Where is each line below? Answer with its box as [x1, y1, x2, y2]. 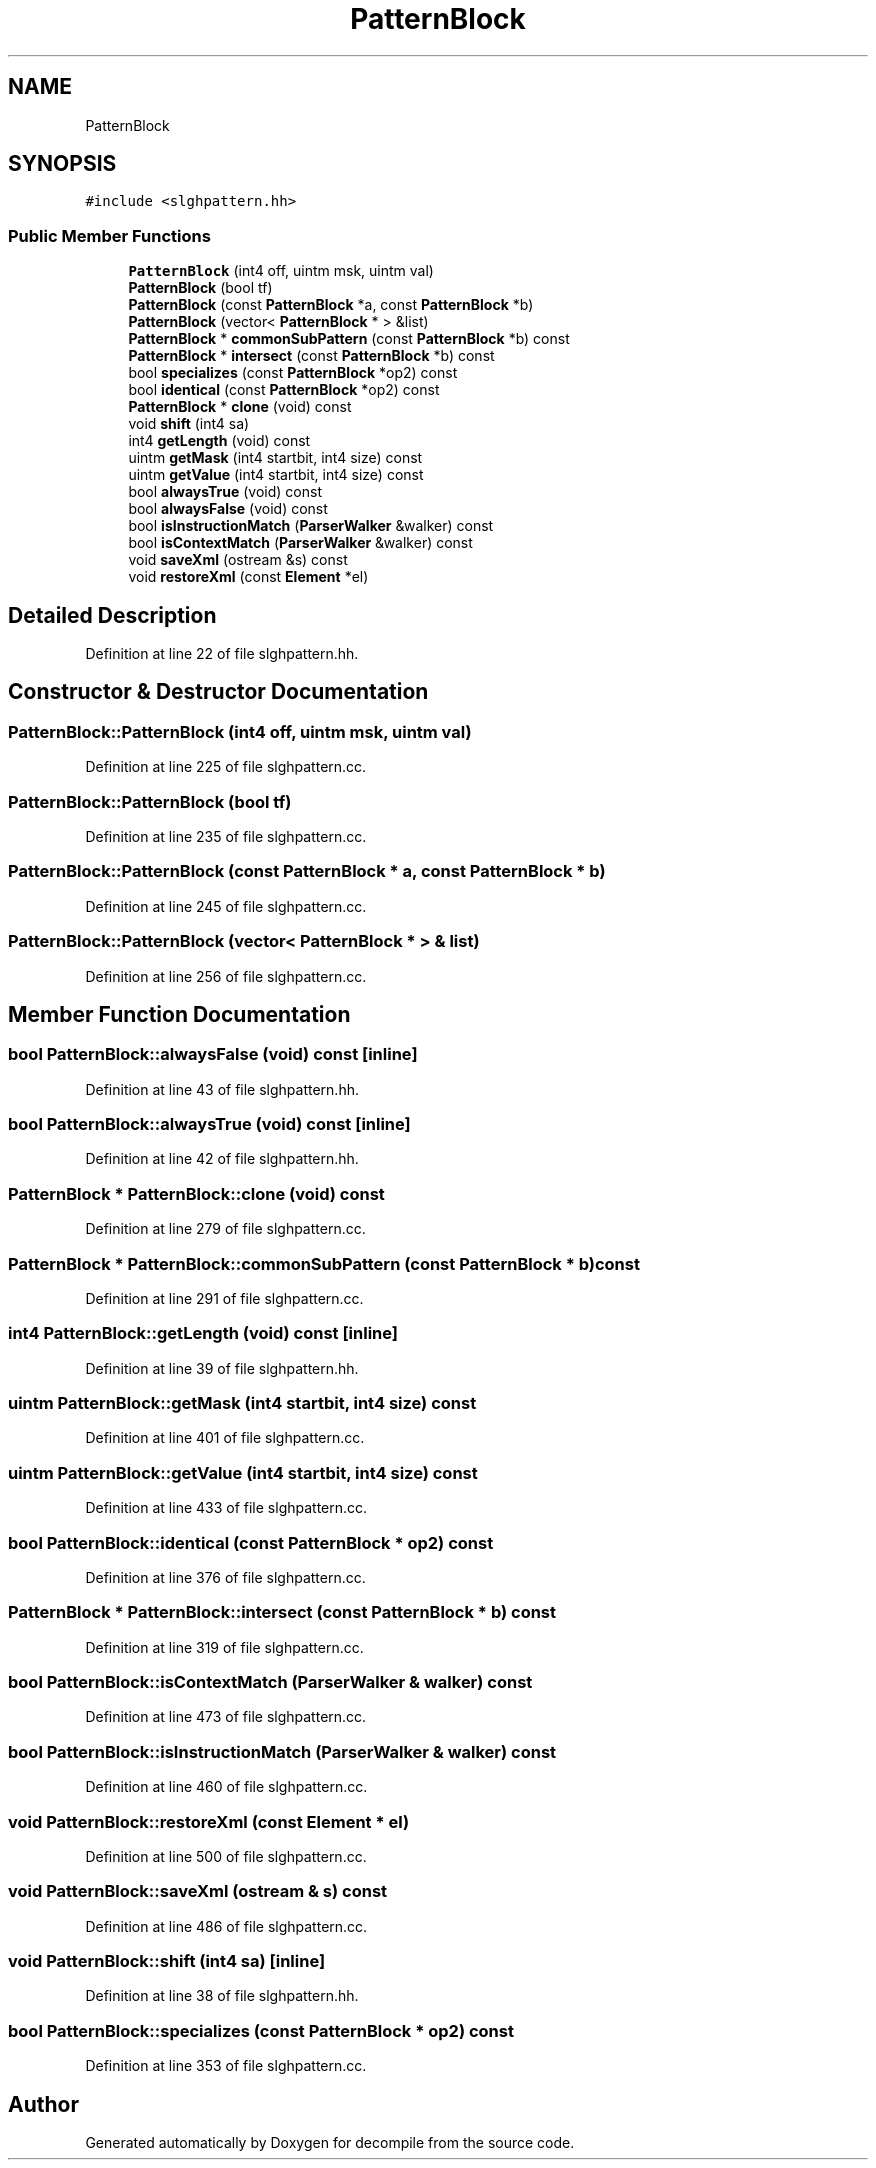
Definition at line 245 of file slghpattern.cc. [85, 897, 367, 915]
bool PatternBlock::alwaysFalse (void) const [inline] [8, 1044, 418, 1065]
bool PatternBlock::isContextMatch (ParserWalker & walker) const [8, 1672, 533, 1693]
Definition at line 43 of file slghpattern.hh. [85, 1080, 359, 1098]
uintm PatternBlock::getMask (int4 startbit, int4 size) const [8, 1393, 477, 1414]
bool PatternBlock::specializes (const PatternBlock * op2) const [8, 2020, 514, 2041]
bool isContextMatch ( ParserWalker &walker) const [128, 534, 473, 552]
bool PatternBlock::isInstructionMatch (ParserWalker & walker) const [8, 1741, 557, 1762]
